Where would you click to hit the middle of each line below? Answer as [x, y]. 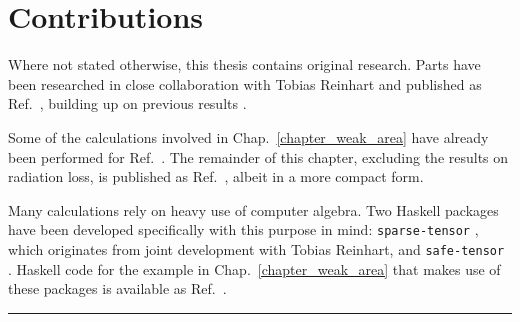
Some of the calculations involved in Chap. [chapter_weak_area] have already [248, 136]
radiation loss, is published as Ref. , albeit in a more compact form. [216, 176]
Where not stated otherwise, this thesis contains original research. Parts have [244, 64]
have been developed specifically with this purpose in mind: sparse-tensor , [243, 229]
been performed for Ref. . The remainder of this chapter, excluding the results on [258, 156]
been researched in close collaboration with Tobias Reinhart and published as [245, 83]
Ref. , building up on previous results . [127, 103]
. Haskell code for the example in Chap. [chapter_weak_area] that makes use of [254, 268]
